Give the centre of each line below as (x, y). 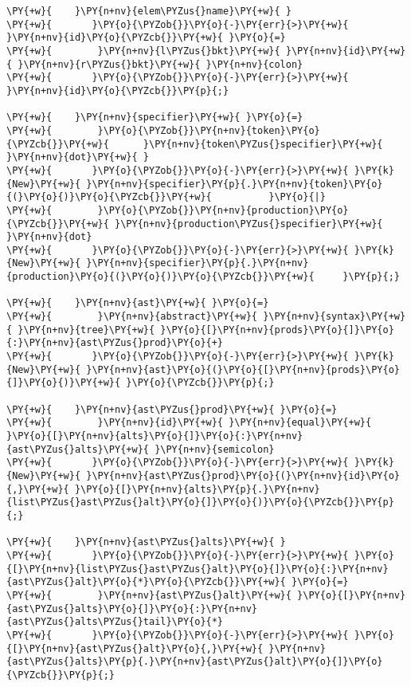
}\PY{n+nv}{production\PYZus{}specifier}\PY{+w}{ (249, 224)
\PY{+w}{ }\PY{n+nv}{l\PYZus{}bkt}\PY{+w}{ (143, 51)
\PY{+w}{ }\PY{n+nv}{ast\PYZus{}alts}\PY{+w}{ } (146, 542)
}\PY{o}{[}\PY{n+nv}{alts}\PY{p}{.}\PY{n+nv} (197, 489)
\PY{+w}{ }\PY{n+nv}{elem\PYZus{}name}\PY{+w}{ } (149, 11)
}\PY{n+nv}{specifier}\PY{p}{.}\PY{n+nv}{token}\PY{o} (235, 184)
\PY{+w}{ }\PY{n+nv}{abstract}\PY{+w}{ (132, 317)
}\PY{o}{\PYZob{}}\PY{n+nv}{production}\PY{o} (223, 210)
